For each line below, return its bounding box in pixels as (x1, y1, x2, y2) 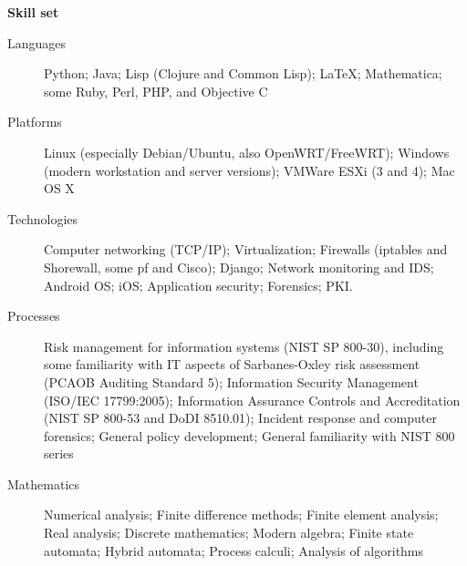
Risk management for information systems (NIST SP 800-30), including (44, 336, 444, 355)
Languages (7, 33, 67, 52)
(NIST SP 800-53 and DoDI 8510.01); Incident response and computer (44, 408, 437, 427)
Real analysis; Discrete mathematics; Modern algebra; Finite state (44, 523, 414, 542)
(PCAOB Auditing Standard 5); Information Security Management (44, 372, 419, 391)
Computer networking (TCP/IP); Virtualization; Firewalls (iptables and (44, 240, 448, 259)
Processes (7, 306, 60, 325)
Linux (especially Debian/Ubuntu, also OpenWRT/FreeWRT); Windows (44, 142, 450, 161)
